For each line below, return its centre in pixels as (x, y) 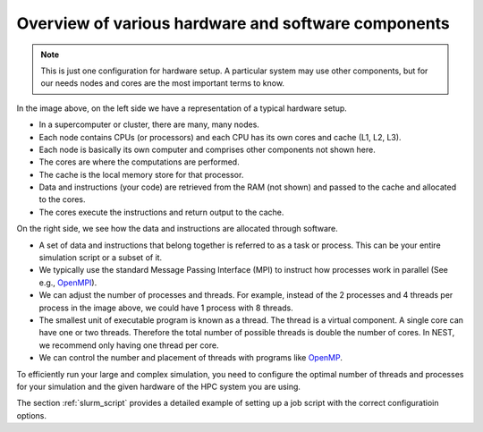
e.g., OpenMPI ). (68, 283)
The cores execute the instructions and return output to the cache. (161, 212)
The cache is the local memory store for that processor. (141, 174)
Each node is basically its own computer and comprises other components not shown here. (207, 149)
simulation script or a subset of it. (101, 258)
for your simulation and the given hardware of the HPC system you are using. (159, 386)
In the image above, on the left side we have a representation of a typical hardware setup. (182, 108)
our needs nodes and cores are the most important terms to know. (163, 83)
